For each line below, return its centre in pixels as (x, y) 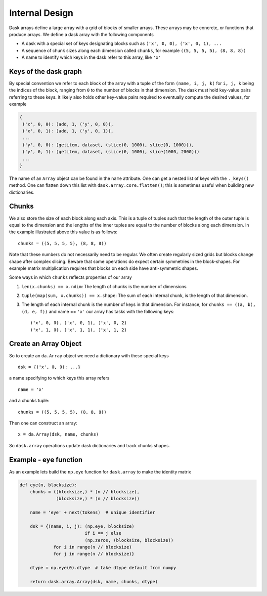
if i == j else (103, 533)
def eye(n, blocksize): (48, 485)
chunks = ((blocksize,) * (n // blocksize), (85, 491)
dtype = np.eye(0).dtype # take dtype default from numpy (103, 568)
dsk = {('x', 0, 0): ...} (49, 367)
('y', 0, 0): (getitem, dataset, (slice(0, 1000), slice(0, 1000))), (109, 145)
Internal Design (41, 13)
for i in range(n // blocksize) (93, 547)
